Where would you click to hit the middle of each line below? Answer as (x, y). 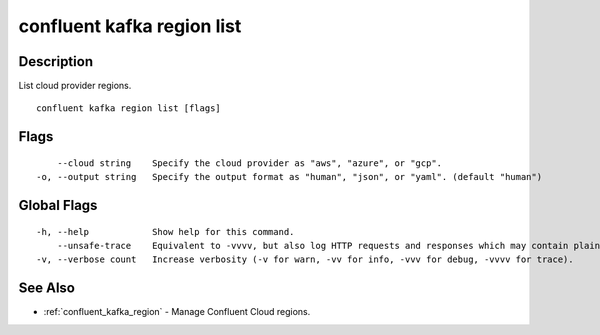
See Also (46, 288)
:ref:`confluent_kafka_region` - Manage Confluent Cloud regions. (177, 312)
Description (56, 61)
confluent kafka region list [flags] (129, 108)
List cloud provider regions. (75, 86)
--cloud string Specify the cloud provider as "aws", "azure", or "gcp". (249, 163)
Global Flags (58, 205)
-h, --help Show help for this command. (165, 231)
